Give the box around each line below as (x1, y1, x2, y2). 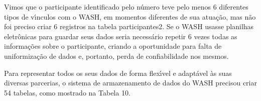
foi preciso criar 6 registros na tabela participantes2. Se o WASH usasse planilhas (4, 21, 254, 32)
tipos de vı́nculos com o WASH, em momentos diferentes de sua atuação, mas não (4, 11, 256, 22)
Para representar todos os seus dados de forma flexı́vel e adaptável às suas (4, 67, 232, 78)
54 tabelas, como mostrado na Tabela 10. (4, 87, 130, 97)
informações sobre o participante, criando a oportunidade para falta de (4, 41, 222, 51)
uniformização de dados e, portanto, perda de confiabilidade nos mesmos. (4, 50, 229, 61)
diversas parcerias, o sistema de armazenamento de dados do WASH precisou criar (4, 77, 257, 88)
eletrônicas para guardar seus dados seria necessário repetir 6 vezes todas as (4, 31, 237, 41)
